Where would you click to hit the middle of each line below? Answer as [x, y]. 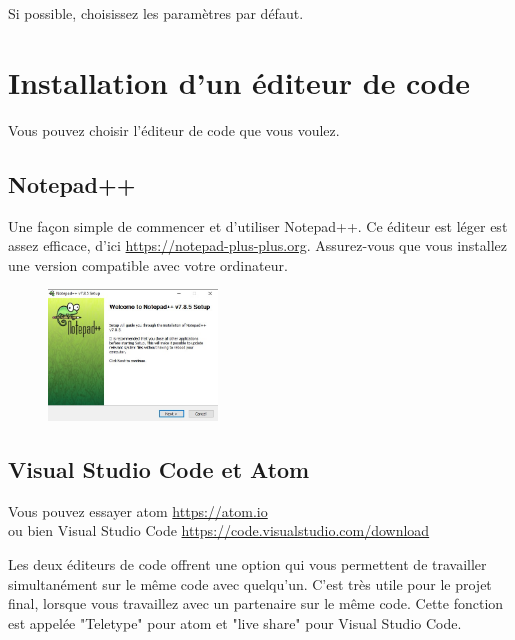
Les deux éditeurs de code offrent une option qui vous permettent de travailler [247, 563]
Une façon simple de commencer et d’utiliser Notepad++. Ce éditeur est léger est [258, 225]
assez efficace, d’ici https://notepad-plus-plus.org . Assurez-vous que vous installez [257, 245]
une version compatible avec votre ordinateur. [148, 264]
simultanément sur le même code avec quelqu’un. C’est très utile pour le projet [250, 583]
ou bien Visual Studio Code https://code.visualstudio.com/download [219, 530]
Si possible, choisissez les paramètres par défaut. [156, 13]
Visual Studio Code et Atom [159, 468]
